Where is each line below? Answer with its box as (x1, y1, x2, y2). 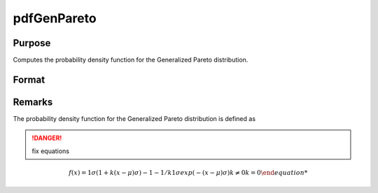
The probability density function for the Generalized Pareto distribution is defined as (13, 114, 255, 122)
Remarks (13, 96, 53, 108)
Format (13, 73, 45, 85)
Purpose (13, 37, 51, 49)
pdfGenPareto (13, 10, 97, 26)
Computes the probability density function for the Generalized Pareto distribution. (13, 56, 248, 64)
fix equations (31, 147, 70, 155)
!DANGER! (31, 134, 62, 143)
